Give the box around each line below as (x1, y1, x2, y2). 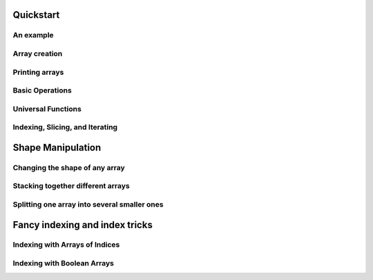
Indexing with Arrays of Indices (12, 240, 120, 250)
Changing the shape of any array (12, 162, 126, 172)
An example (12, 30, 55, 40)
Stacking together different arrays (12, 181, 131, 191)
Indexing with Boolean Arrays (12, 259, 114, 268)
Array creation (12, 48, 63, 58)
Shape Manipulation (12, 142, 102, 153)
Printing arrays (12, 67, 64, 77)
